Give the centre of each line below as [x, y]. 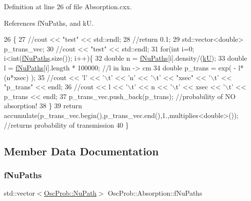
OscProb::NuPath [70, 193]
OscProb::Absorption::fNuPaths [155, 193]
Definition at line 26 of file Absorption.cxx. [68, 6]
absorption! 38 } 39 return [43, 106]
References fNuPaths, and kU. [49, 23]
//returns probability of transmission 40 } [66, 125]
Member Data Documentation [81, 151]
